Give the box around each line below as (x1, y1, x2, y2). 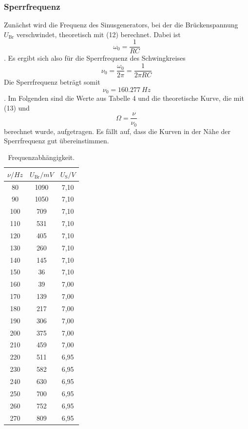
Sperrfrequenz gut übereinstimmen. (4, 135, 109, 146)
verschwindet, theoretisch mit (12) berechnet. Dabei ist (16, 29, 181, 39)
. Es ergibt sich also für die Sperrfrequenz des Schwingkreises (4, 53, 186, 63)
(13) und (4, 102, 30, 113)
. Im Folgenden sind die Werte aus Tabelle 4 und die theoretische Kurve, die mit (4, 93, 244, 103)
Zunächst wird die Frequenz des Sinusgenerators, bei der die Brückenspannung (4, 20, 238, 30)
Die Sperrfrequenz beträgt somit (4, 77, 100, 87)
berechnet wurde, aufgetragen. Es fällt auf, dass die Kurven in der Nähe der (4, 126, 231, 136)
